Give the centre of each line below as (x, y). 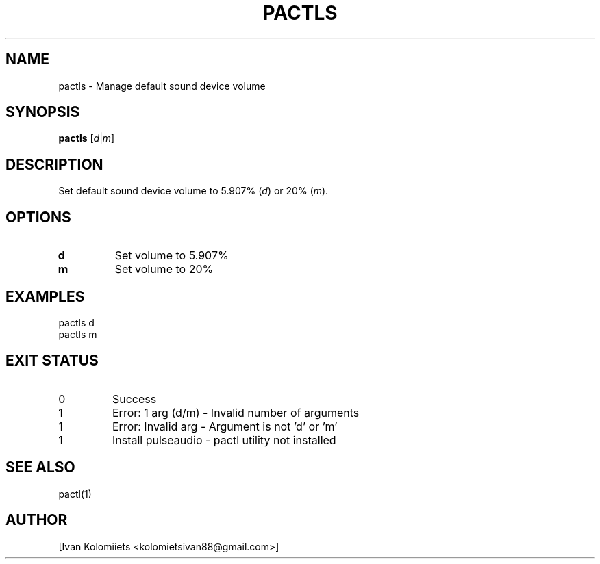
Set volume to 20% (164, 269)
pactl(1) (75, 493)
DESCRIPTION (54, 164)
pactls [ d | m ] (87, 138)
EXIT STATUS (52, 361)
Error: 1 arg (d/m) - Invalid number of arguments (236, 412)
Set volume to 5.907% (172, 256)
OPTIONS (38, 217)
